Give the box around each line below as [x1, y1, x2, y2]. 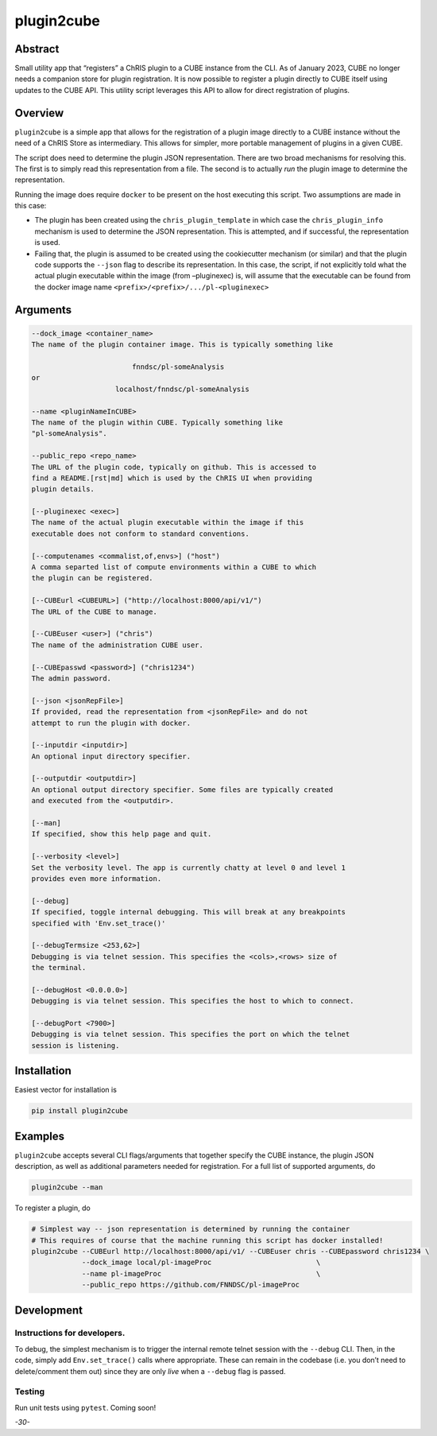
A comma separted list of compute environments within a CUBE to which [31, 563, 317, 572]
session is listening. [31, 1041, 120, 1050]
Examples [14, 1129, 65, 1143]
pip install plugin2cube [31, 1106, 129, 1116]
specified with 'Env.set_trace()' [31, 918, 166, 928]
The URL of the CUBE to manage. [31, 607, 158, 616]
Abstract [14, 42, 60, 56]
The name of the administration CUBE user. [31, 640, 204, 650]
